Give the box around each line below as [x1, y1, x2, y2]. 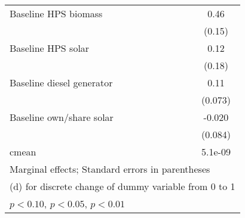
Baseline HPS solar [10, 41, 90, 55]
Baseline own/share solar [10, 110, 114, 124]
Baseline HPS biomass [10, 7, 103, 20]
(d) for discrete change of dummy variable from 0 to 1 [10, 179, 235, 193]
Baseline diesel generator [10, 76, 113, 89]
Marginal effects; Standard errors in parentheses [10, 162, 210, 176]
